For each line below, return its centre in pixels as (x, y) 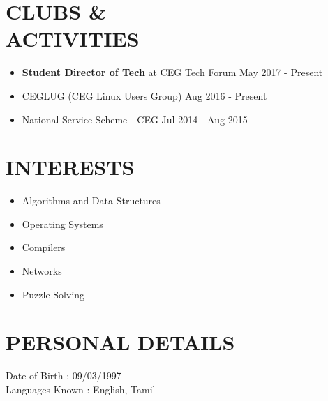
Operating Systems (62, 224)
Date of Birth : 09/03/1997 (64, 376)
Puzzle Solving (53, 294)
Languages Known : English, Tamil (81, 389)
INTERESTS (70, 167)
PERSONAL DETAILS (120, 342)
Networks (42, 271)
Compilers (44, 247)
